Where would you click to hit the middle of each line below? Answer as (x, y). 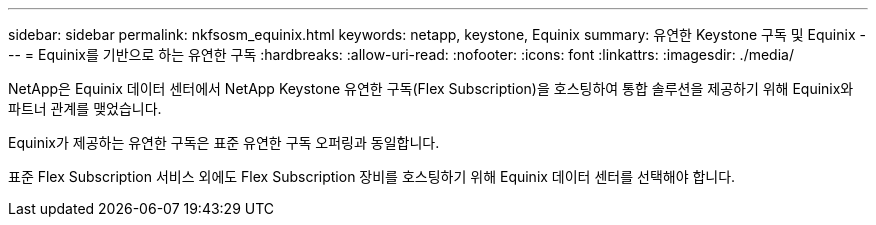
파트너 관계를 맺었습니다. (85, 108)
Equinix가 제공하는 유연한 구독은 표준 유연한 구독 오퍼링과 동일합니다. (224, 142)
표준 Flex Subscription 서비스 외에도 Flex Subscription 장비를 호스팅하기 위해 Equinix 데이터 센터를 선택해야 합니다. (372, 176)
